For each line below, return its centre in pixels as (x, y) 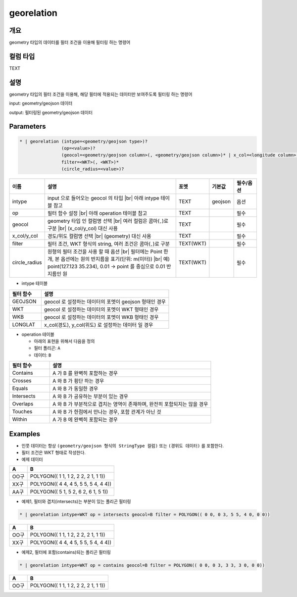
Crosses (22, 381)
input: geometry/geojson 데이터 (41, 103)
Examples (25, 434)
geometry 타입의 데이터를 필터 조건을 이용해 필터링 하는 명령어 (70, 43)
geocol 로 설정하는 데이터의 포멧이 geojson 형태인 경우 (105, 301)
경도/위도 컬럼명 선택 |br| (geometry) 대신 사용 (99, 236)
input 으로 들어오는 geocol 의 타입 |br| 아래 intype (103, 198)
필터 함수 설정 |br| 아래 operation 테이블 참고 (97, 213)
